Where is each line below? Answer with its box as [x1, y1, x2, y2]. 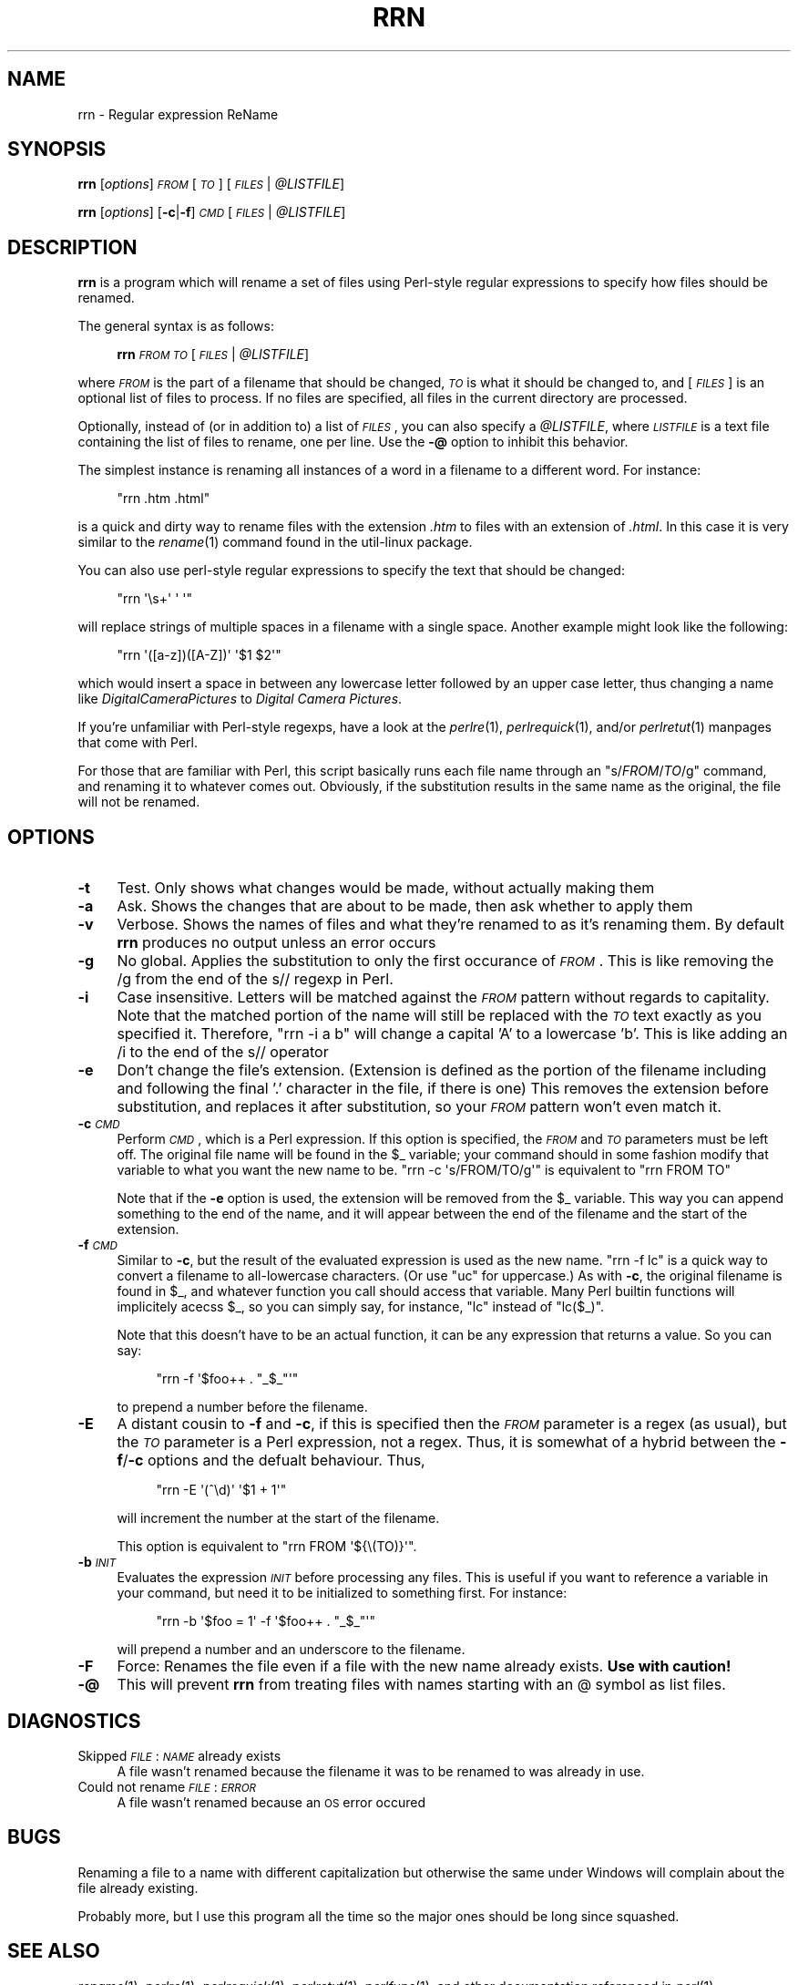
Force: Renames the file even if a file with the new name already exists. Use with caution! [117, 1657, 731, 1676]
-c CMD [77, 1116, 120, 1132]
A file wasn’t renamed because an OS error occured [117, 1794, 426, 1810]
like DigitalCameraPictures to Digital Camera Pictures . [77, 691, 403, 707]
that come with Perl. [77, 735, 198, 751]
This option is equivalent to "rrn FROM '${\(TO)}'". [117, 1538, 417, 1555]
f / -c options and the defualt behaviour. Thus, [117, 1451, 425, 1470]
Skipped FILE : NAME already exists [77, 1747, 281, 1764]
